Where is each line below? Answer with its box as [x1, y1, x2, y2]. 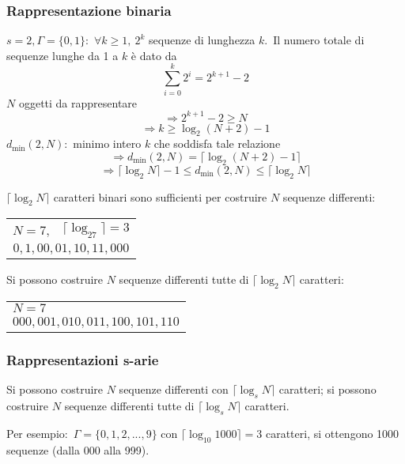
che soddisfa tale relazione [153, 135, 281, 152]
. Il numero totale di [264, 32, 365, 48]
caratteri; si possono [278, 381, 377, 398]
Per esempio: [6, 425, 68, 442]
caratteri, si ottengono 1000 [265, 425, 399, 442]
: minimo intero [64, 135, 142, 152]
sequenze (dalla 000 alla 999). [6, 441, 150, 458]
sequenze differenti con [119, 381, 229, 398]
